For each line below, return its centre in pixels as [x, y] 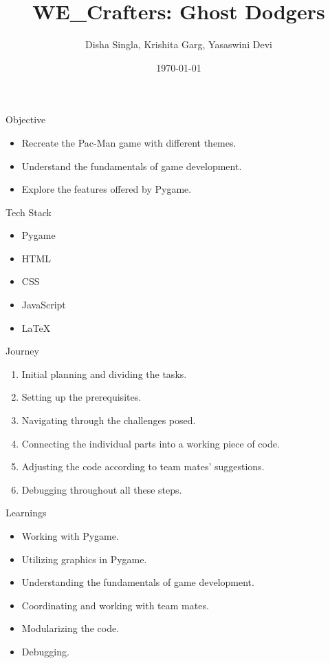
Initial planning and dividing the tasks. [104, 373]
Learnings [26, 513]
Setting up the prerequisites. [81, 397]
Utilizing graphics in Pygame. [84, 559]
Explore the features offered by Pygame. [107, 189]
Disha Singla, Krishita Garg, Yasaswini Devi [179, 44]
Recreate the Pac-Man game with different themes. [129, 142]
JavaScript [44, 305]
